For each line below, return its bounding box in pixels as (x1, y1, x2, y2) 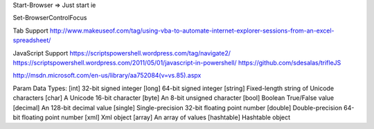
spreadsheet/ (12, 36, 51, 44)
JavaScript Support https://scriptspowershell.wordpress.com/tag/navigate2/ (12, 49, 231, 57)
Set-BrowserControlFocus (12, 14, 87, 22)
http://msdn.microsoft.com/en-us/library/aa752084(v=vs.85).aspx (12, 71, 202, 80)
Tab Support (12, 26, 48, 35)
